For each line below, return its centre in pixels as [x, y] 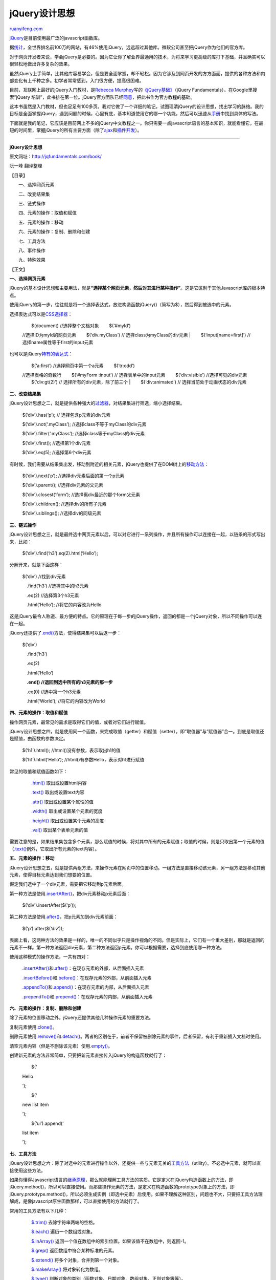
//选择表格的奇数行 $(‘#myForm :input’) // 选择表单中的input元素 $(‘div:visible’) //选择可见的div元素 [135, 375]
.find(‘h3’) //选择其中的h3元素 [57, 586]
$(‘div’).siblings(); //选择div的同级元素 [62, 513]
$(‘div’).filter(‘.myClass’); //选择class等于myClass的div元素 [84, 434]
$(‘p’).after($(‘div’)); [43, 928]
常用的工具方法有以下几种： [39, 1210]
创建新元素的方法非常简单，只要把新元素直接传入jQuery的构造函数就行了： [88, 1055]
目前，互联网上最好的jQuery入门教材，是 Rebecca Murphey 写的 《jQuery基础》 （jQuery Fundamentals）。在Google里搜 [133, 90]
